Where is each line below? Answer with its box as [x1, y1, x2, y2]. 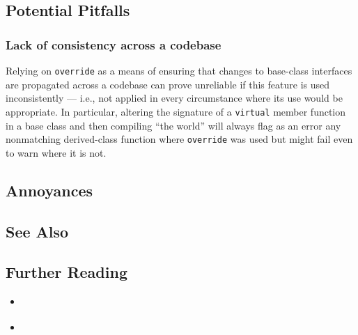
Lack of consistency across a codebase [6, 36, 221, 53]
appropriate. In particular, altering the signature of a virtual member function [6, 104, 346, 118]
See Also [6, 220, 69, 242]
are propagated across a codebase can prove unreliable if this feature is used [6, 77, 330, 91]
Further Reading [6, 261, 127, 283]
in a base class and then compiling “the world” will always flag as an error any [6, 118, 341, 132]
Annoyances [6, 179, 93, 201]
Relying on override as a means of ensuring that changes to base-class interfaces [6, 63, 352, 77]
